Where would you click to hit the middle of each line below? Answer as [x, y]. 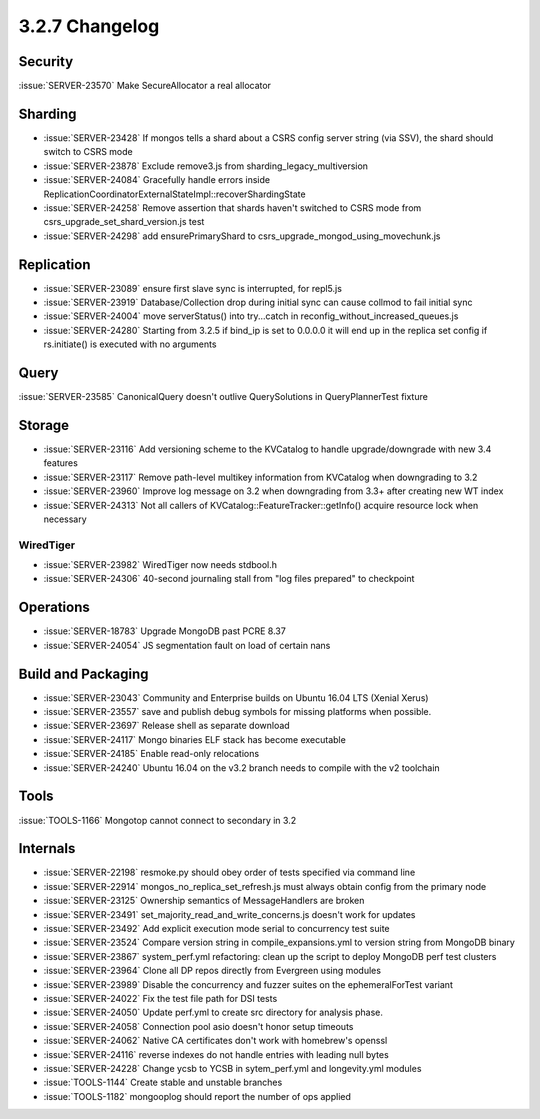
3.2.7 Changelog [89, 26]
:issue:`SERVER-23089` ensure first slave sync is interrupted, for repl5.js [192, 288]
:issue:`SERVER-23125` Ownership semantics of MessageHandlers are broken [204, 901]
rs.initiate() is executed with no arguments [130, 344]
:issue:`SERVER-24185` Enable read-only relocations [151, 754]
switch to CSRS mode [88, 152]
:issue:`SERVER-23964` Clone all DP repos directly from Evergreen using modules [212, 971]
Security [46, 61]
